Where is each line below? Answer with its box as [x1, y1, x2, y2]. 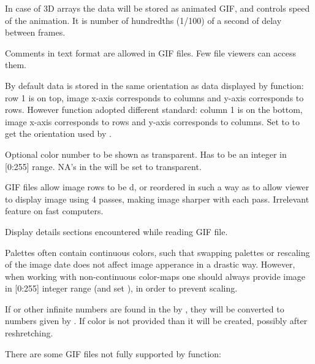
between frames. [5, 26, 66, 39]
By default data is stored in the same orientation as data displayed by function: [5, 79, 304, 91]
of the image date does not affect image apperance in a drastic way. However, [5, 258, 295, 271]
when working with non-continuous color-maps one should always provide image [5, 269, 306, 282]
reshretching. [5, 327, 53, 339]
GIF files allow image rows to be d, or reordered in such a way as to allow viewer [5, 180, 309, 193]
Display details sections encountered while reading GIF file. [5, 225, 228, 238]
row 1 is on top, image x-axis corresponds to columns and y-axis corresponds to [5, 91, 304, 104]
